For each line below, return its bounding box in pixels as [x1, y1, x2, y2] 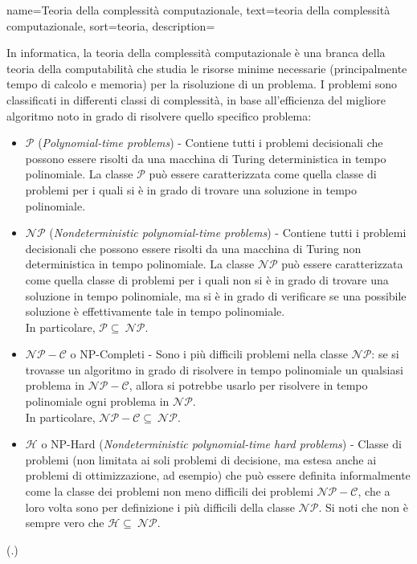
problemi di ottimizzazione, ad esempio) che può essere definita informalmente [25, 467, 411, 484]
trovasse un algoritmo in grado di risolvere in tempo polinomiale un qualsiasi [25, 361, 403, 378]
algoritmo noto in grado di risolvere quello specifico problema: [6, 107, 312, 124]
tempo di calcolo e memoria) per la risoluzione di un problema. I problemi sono [6, 76, 398, 92]
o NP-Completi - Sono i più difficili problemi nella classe [70, 345, 348, 362]
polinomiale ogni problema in [25, 393, 170, 410]
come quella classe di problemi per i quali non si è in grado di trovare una [25, 271, 389, 288]
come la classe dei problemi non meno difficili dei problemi [25, 483, 313, 500]
